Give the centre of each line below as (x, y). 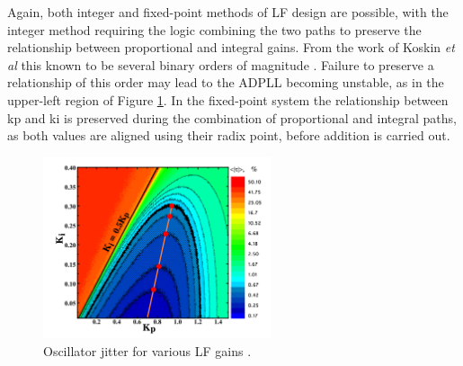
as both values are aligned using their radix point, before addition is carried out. (229, 135)
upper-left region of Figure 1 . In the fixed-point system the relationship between (228, 99)
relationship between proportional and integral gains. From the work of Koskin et (231, 47)
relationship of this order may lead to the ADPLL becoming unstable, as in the (226, 82)
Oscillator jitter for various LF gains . (147, 350)
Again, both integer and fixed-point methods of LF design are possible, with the (228, 12)
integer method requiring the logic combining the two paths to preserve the (214, 29)
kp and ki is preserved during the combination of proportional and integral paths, (232, 117)
